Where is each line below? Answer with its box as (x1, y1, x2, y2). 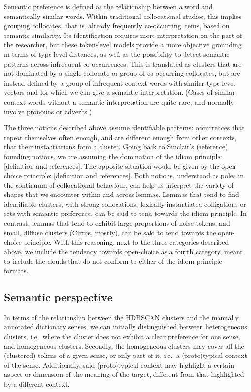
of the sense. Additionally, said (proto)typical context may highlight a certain (4, 359, 234, 370)
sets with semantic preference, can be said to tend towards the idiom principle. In (4, 208, 247, 218)
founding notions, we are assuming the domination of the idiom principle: (4, 151, 222, 161)
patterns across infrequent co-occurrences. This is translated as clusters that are (4, 58, 242, 69)
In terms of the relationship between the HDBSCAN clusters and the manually (4, 312, 239, 322)
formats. (4, 266, 29, 276)
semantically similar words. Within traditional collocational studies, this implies (4, 11, 242, 21)
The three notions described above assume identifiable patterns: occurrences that (4, 123, 245, 133)
